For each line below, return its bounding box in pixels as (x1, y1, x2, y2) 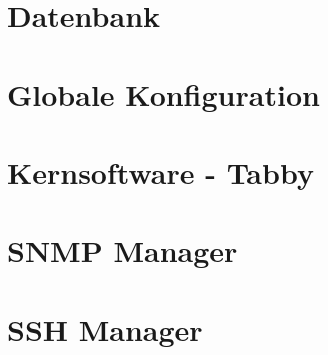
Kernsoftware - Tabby (7, 151, 314, 192)
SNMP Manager (7, 230, 238, 271)
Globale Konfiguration (7, 73, 320, 114)
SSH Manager (7, 308, 203, 349)
